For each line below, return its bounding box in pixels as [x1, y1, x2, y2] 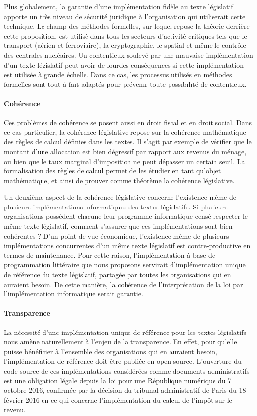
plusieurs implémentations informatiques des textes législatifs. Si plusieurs [4, 201, 228, 211]
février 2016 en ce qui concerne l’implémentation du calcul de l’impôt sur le [4, 394, 232, 405]
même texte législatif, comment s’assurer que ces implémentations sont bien [4, 221, 233, 231]
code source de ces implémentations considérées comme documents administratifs [4, 366, 250, 375]
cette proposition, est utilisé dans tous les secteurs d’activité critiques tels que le [4, 30, 247, 41]
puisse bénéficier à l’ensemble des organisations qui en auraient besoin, [4, 346, 217, 356]
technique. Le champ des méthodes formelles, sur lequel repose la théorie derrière [4, 21, 250, 31]
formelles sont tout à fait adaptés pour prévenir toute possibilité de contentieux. [4, 79, 247, 89]
